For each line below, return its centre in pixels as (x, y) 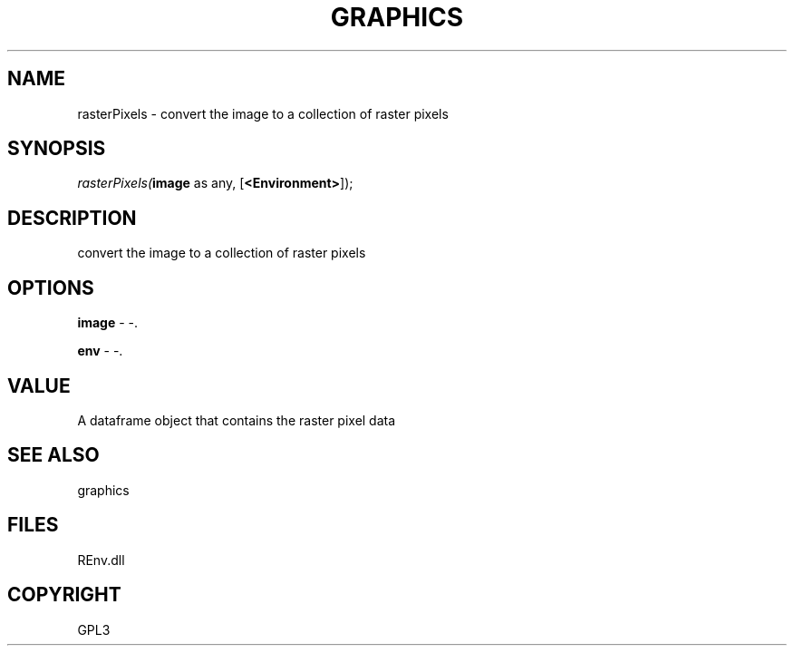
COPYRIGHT (64, 595)
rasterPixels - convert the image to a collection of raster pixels (263, 113)
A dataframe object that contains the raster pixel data (237, 420)
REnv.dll (101, 560)
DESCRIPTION (72, 218)
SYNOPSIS (57, 149)
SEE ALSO (53, 455)
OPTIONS (51, 288)
